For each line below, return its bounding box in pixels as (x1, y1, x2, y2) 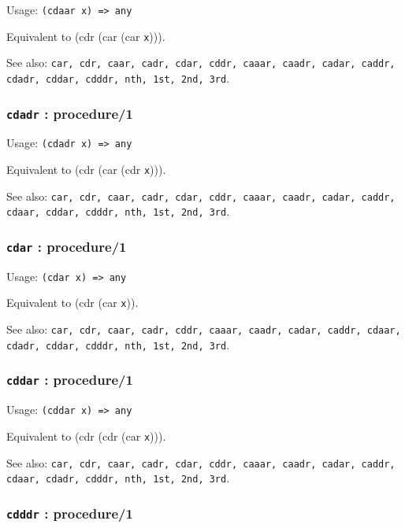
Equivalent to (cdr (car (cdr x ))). (6, 161, 166, 178)
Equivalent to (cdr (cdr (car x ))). (6, 427, 166, 444)
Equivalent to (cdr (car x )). (6, 294, 139, 311)
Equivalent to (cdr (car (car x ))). (6, 28, 165, 44)
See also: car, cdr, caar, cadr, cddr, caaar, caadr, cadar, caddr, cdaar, (6, 321, 401, 338)
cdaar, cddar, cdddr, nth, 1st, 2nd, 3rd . (6, 203, 230, 220)
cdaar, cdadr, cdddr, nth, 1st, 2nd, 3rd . (6, 470, 230, 486)
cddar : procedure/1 (6, 370, 133, 390)
